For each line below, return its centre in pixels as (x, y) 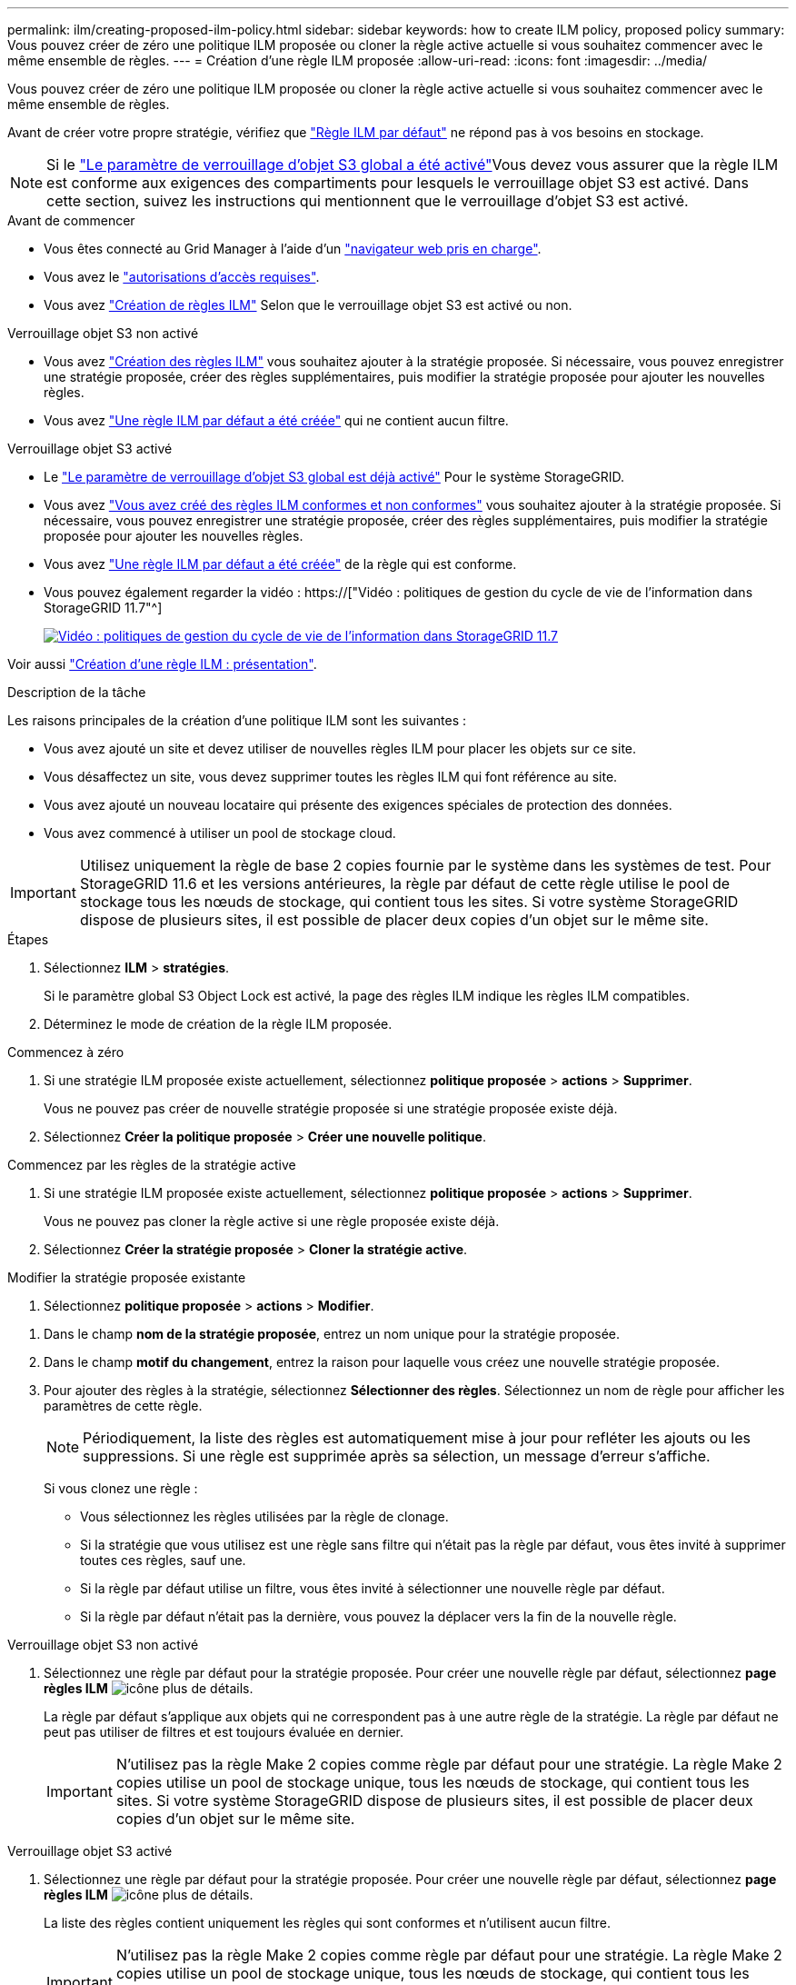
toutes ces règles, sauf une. (163, 1560)
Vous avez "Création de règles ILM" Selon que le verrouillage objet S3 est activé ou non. (308, 305)
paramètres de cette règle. (123, 1406)
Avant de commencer (71, 220)
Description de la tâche (77, 692)
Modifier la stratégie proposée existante (127, 1277)
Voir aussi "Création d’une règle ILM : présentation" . (162, 664)
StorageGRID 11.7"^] (103, 608)
